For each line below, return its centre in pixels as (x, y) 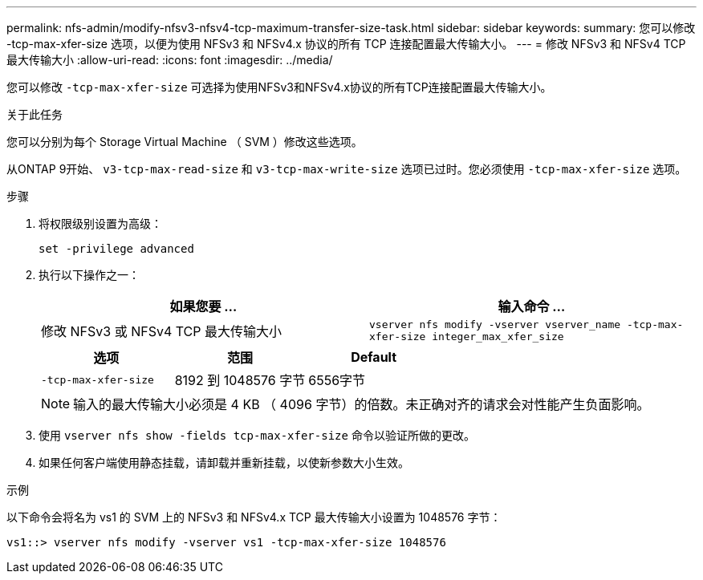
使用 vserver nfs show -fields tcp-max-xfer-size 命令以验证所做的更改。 (257, 435)
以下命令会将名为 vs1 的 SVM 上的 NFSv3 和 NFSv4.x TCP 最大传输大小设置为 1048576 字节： (254, 517)
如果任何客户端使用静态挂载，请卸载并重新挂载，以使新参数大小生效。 (224, 462)
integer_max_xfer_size (498, 337)
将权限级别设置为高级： (100, 223)
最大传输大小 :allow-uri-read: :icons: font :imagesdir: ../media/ (170, 60)
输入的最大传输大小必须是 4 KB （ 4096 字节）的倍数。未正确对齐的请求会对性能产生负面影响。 (362, 404)
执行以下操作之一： (89, 275)
